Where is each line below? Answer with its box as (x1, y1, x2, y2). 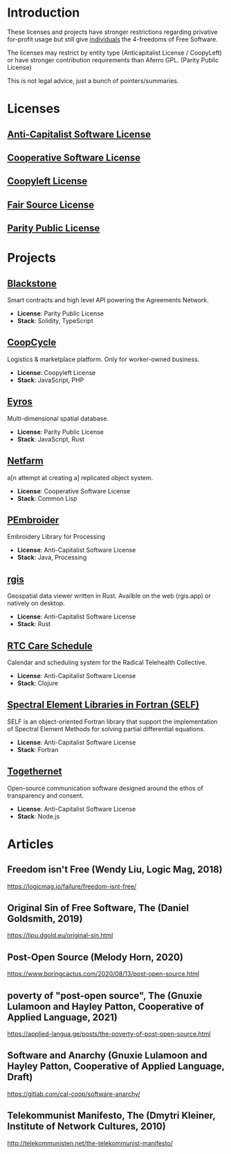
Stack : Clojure (17, 679, 59, 687)
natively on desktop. (7, 599, 65, 607)
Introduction (7, 5, 80, 21)
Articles (7, 836, 54, 852)
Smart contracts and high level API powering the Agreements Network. (7, 296, 210, 304)
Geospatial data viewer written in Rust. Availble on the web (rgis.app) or (7, 592, 211, 600)
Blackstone (7, 277, 57, 289)
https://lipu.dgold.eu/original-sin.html (7, 931, 113, 940)
